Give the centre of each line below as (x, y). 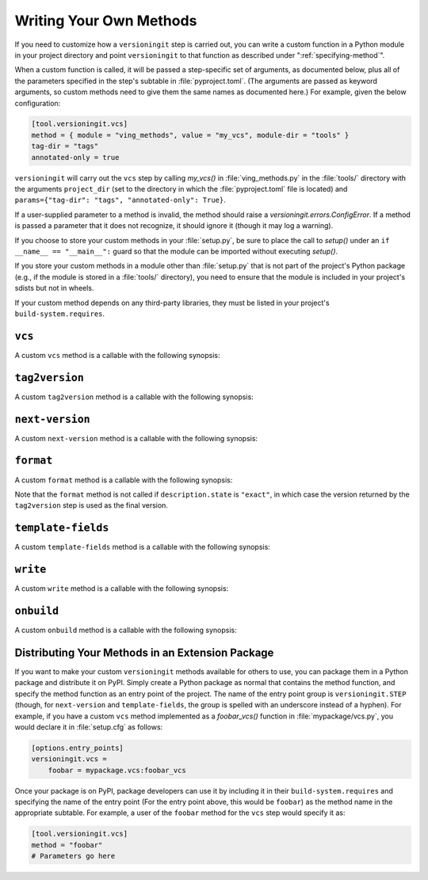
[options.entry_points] (78, 748)
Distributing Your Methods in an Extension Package (144, 652)
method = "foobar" (67, 845)
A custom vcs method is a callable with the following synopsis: (117, 355)
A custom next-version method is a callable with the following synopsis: (136, 438)
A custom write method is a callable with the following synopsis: (122, 589)
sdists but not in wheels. (54, 288)
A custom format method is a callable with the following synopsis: (124, 480)
